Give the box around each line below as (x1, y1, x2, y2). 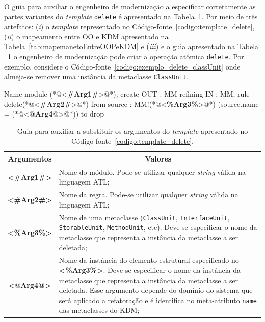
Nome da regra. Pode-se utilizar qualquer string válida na (59, 189, 238, 200)
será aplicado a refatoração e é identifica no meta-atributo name (59, 294, 257, 305)
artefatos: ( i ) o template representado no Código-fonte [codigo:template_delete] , (4, 21, 255, 32)
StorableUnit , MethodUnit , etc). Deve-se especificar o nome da (59, 222, 257, 233)
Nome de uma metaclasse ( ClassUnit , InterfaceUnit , (59, 212, 230, 222)
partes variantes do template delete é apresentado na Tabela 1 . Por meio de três (4, 11, 258, 21)
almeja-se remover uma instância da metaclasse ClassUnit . (4, 71, 189, 82)
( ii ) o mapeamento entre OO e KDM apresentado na (4, 31, 169, 41)
